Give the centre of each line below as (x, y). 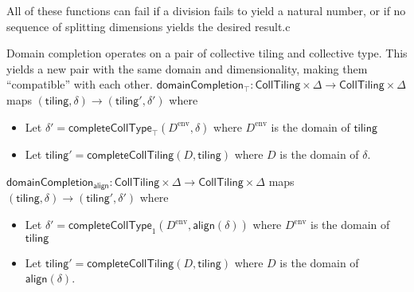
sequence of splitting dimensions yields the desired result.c (148, 26)
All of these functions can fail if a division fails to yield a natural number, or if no (206, 10)
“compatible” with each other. (80, 84)
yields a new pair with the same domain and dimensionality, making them (187, 68)
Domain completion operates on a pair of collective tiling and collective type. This (207, 53)
